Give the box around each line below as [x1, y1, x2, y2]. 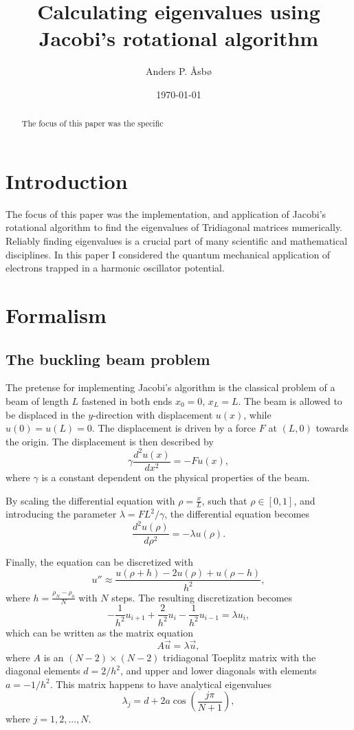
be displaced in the [5, 407, 85, 421]
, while [243, 407, 272, 421]
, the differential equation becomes [164, 507, 310, 521]
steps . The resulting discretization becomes [111, 590, 293, 604]
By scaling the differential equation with [5, 493, 175, 507]
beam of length [5, 394, 69, 408]
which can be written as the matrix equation [5, 625, 194, 639]
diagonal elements [5, 663, 80, 678]
